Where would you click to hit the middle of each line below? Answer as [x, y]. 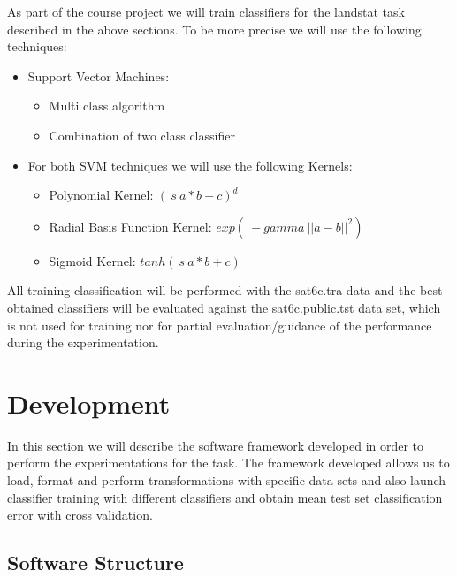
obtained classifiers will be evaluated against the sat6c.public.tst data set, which [224, 307]
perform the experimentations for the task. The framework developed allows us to [228, 463]
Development [89, 402]
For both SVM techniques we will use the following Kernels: [190, 165]
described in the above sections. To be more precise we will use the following [214, 29]
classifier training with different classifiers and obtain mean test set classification [225, 497]
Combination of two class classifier [142, 135]
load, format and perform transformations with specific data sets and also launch [227, 480]
